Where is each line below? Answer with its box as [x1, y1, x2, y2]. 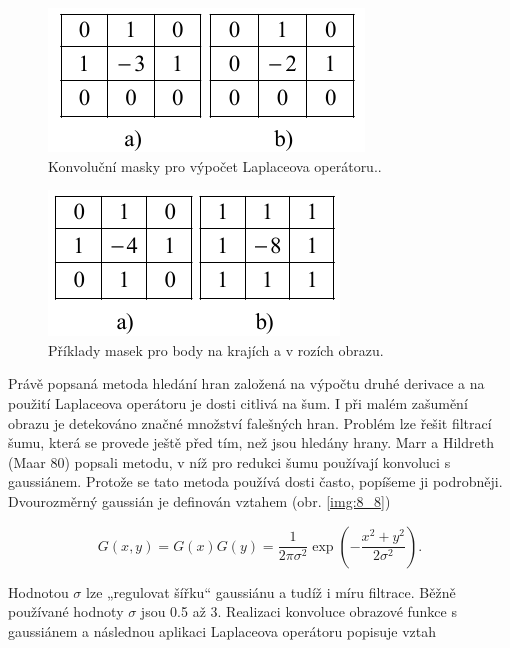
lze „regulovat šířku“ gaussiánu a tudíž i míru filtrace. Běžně [86, 581, 456, 602]
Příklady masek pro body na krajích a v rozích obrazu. [48, 339, 384, 360]
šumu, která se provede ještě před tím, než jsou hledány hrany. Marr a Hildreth [8, 432, 494, 453]
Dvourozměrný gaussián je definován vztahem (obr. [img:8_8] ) [8, 490, 391, 511]
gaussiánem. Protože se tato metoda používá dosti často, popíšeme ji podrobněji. [8, 471, 503, 492]
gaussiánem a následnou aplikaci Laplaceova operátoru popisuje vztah [8, 620, 436, 641]
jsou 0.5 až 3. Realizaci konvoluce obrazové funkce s [140, 601, 457, 622]
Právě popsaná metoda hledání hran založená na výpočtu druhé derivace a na [8, 373, 485, 394]
